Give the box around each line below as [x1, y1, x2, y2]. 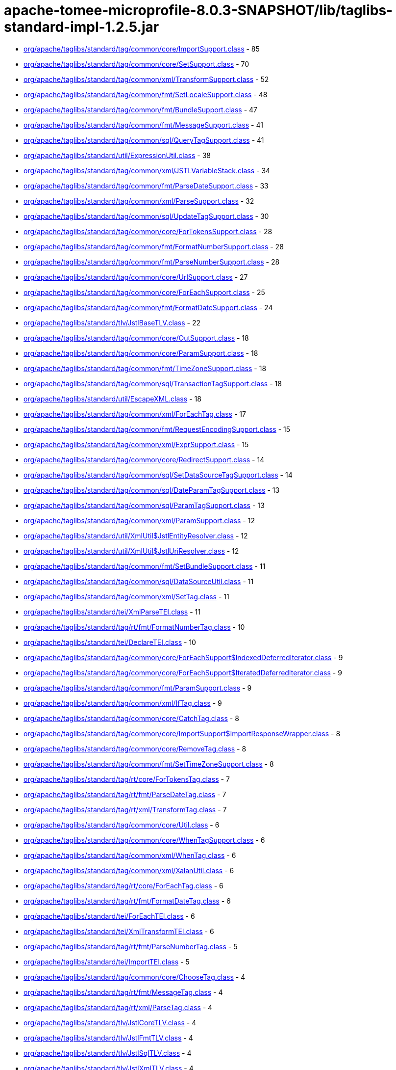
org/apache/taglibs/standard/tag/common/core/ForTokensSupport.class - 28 [24, 227, 272, 236]
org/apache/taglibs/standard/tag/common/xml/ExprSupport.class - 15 [24, 440, 249, 449]
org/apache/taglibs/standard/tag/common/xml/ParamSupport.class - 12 [24, 516, 255, 525]
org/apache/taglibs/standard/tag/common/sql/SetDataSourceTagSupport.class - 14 [24, 470, 293, 479]
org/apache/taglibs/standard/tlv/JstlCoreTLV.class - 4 [24, 1018, 197, 1027]
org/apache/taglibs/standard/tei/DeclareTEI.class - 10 [24, 638, 196, 646]
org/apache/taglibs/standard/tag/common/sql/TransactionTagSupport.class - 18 [24, 379, 282, 388]
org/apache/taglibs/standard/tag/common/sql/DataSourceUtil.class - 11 [24, 577, 254, 586]
